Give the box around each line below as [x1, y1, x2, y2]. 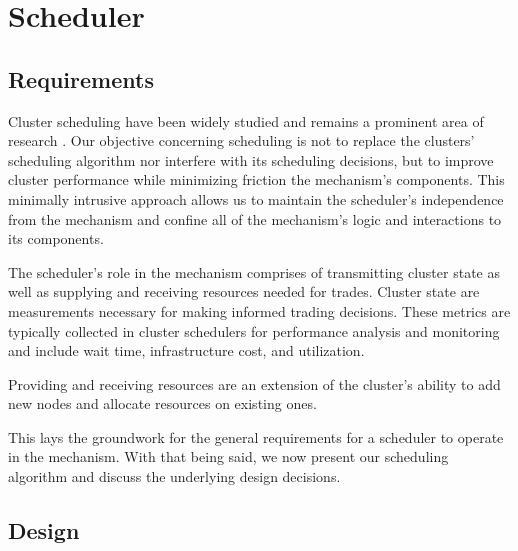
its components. [8, 228, 104, 249]
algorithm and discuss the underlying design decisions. [8, 466, 341, 487]
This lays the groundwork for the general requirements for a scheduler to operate [8, 426, 504, 447]
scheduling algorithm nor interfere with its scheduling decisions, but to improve [8, 149, 494, 170]
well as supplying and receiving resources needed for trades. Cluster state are [8, 281, 480, 302]
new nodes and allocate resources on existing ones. [8, 393, 317, 414]
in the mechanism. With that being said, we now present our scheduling [8, 446, 449, 467]
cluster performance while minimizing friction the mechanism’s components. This [8, 169, 505, 190]
